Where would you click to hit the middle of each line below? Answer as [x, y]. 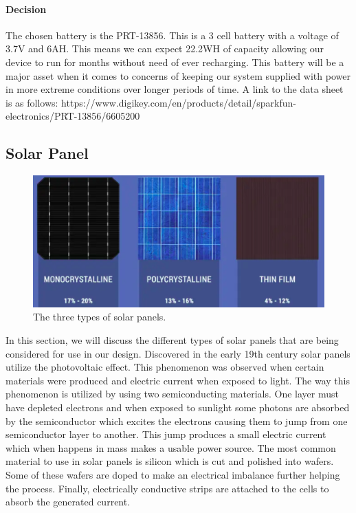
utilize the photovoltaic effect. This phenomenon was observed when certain [165, 367]
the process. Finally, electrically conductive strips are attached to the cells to [167, 488]
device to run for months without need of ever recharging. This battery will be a [175, 62]
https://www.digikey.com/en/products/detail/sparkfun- [179, 102]
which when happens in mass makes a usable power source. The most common [171, 447]
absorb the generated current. [68, 502]
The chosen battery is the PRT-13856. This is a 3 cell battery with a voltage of [172, 35]
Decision [26, 9]
